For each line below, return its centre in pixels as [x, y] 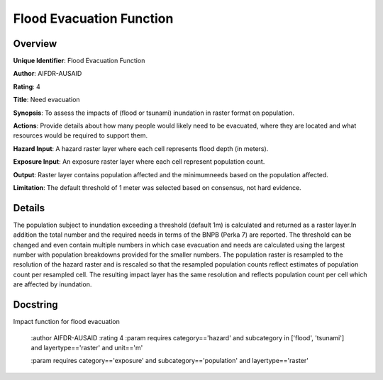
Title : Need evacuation [47, 100]
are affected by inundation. [52, 284]
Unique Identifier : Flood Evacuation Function [79, 61]
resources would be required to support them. [81, 135]
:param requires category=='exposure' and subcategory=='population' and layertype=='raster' [170, 361]
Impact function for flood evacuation [66, 322]
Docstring [35, 305]
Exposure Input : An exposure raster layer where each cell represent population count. [139, 162]
